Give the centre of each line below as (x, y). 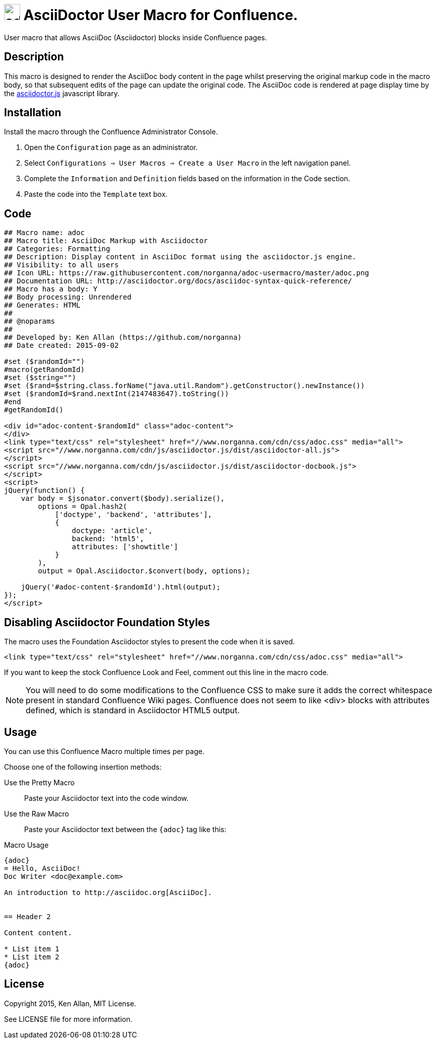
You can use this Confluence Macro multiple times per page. (104, 751)
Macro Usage (26, 845)
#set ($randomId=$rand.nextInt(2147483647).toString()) (117, 394)
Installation (33, 113)
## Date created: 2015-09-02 (61, 346)
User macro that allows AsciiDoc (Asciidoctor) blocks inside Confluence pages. (136, 37)
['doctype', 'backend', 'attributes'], (134, 515)
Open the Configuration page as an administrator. (111, 147)
